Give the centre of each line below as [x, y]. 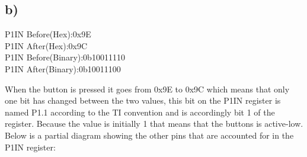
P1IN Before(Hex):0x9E [48, 34]
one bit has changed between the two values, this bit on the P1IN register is [143, 100]
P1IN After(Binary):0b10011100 [63, 68]
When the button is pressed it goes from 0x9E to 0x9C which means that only [147, 89]
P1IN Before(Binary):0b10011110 [65, 57]
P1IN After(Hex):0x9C [46, 45]
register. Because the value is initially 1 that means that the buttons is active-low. [154, 124]
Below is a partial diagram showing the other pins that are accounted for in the [149, 135]
